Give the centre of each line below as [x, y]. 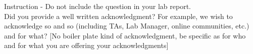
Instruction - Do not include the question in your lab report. [97, 6]
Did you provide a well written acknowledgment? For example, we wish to [118, 16]
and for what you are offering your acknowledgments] [86, 45]
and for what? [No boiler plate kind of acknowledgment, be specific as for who [125, 35]
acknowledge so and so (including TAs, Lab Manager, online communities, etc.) [127, 26]
